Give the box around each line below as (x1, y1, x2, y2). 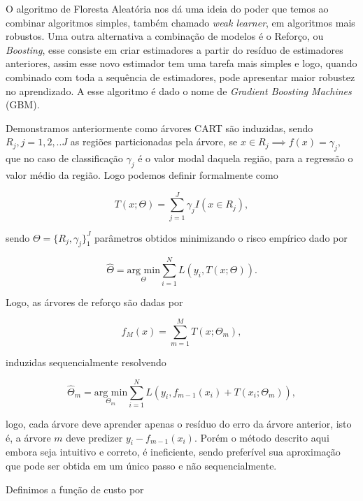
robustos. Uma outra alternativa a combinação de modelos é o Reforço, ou (6, 29, 324, 43)
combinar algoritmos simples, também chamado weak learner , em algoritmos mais (6, 15, 355, 29)
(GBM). (6, 97, 40, 112)
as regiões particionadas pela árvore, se (70, 134, 238, 149)
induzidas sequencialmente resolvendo (6, 355, 166, 370)
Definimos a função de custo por (6, 481, 144, 496)
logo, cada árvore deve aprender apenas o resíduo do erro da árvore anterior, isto (6, 416, 352, 431)
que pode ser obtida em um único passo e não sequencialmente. (6, 458, 277, 472)
